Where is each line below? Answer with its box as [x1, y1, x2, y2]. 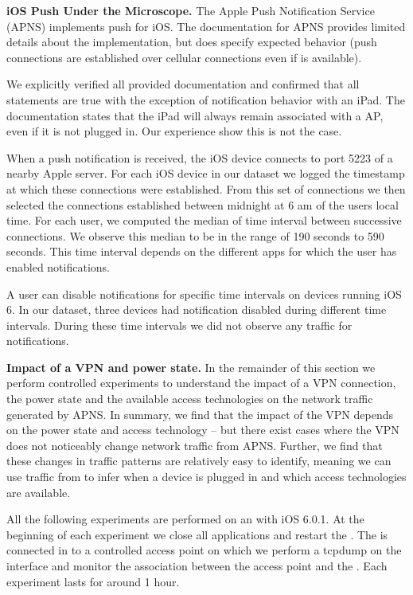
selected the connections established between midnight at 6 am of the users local [6, 196, 399, 213]
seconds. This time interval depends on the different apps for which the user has [6, 243, 397, 260]
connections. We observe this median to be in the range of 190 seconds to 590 [6, 227, 384, 244]
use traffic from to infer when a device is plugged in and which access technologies [6, 468, 407, 485]
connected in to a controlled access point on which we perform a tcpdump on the [6, 542, 402, 558]
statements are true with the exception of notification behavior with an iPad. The [6, 91, 405, 108]
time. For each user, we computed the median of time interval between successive [6, 212, 402, 229]
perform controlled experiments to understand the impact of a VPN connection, [6, 374, 396, 391]
